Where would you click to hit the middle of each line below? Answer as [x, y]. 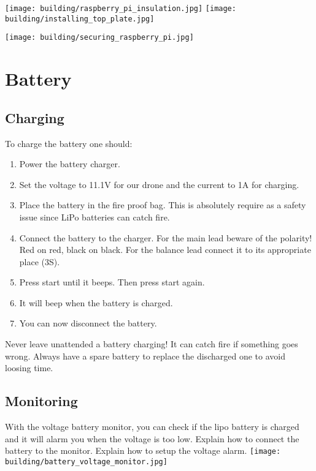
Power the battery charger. [70, 164]
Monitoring [41, 401]
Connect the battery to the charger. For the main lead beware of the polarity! [166, 237]
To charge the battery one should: [69, 143]
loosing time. [29, 368]
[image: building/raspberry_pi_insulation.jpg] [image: [121, 9]
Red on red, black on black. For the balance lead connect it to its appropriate [165, 250]
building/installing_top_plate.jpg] [80, 19]
